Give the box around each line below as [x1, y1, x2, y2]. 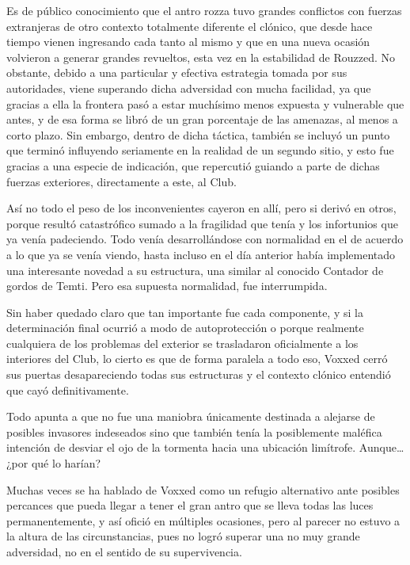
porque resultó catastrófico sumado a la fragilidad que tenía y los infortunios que [6, 215, 398, 231]
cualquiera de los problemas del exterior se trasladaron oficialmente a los [6, 334, 359, 351]
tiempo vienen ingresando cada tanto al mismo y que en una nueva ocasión [6, 33, 370, 50]
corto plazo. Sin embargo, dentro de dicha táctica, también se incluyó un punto [6, 126, 390, 143]
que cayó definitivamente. [6, 381, 129, 398]
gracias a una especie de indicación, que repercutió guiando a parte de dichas [6, 157, 380, 174]
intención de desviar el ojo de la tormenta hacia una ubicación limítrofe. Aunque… [6, 439, 404, 456]
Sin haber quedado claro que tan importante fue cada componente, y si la [6, 303, 363, 320]
